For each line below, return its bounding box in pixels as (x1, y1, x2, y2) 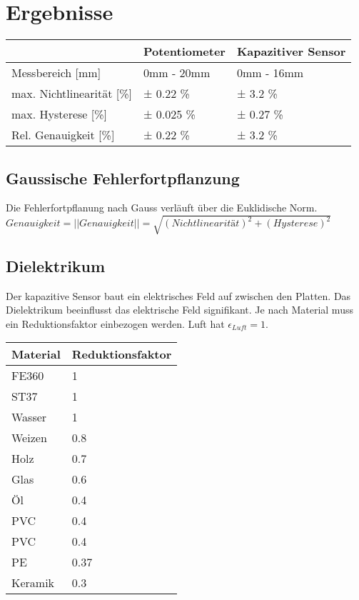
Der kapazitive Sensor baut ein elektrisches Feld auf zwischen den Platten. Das (6, 288, 351, 303)
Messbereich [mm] (11, 64, 101, 81)
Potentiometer (143, 43, 226, 60)
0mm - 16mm (236, 64, 304, 81)
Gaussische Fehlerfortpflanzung (6, 166, 240, 189)
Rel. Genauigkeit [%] (11, 126, 115, 144)
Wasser (11, 409, 47, 426)
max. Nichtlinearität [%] (11, 85, 132, 102)
